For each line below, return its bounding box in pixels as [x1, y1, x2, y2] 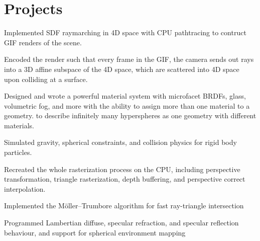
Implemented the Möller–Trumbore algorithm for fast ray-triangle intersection [4, 200, 244, 211]
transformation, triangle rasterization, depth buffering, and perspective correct [4, 174, 245, 184]
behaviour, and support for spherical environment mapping [4, 227, 186, 237]
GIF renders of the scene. [4, 37, 82, 47]
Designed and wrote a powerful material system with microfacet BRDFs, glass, [4, 91, 246, 101]
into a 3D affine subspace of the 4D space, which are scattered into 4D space [4, 63, 239, 74]
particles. [4, 147, 32, 157]
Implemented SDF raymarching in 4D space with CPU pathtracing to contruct [4, 27, 246, 38]
